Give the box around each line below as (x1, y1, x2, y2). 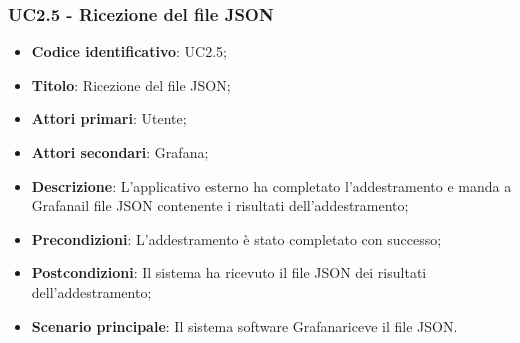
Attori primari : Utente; (31, 108, 187, 129)
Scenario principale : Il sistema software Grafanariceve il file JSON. (31, 315, 458, 336)
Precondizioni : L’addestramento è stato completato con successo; (31, 228, 442, 249)
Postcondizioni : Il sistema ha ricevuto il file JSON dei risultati (31, 262, 427, 283)
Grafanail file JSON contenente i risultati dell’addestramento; (31, 195, 409, 216)
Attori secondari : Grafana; (31, 142, 209, 162)
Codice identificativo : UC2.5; (31, 41, 227, 62)
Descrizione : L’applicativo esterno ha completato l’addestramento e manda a (31, 175, 512, 196)
